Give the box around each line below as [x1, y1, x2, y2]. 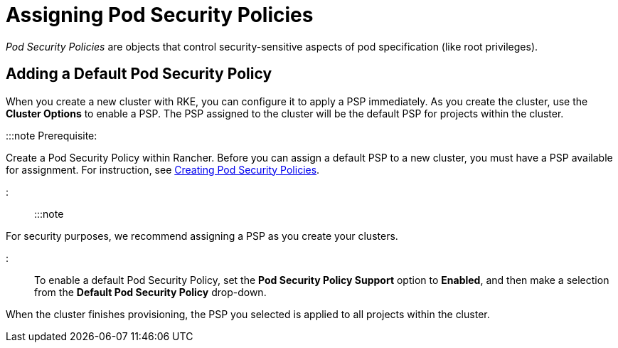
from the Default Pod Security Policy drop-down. [34, 285, 267, 298]
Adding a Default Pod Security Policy [6, 65, 272, 83]
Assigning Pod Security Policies [6, 3, 314, 27]
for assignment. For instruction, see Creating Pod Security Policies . [6, 163, 320, 176]
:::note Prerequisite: [6, 129, 97, 142]
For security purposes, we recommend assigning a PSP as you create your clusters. [6, 229, 398, 242]
